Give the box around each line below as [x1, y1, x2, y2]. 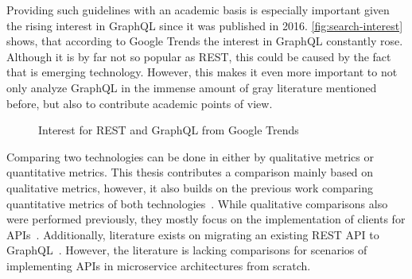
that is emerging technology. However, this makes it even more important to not [6, 64, 398, 80]
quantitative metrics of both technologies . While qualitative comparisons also [6, 195, 388, 211]
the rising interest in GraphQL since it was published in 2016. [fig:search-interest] [6, 17, 403, 33]
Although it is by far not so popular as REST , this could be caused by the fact [6, 48, 391, 64]
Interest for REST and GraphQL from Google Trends [38, 122, 299, 138]
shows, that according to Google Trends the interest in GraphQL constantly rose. [6, 33, 403, 49]
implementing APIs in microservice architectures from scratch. [6, 257, 311, 273]
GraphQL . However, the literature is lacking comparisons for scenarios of [6, 242, 367, 258]
